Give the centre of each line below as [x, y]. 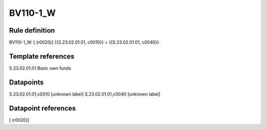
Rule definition [32, 30]
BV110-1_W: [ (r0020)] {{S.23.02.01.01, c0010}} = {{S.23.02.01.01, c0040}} [84, 43]
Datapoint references [43, 108]
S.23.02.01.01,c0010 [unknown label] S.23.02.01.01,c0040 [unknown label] [85, 94]
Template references [42, 56]
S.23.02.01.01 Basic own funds [40, 68]
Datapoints [26, 82]
